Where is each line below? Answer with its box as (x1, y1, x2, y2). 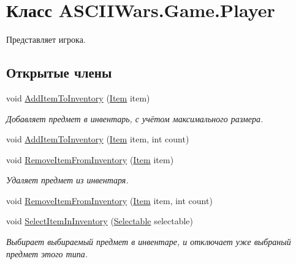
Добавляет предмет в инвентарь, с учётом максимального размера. (6, 112, 264, 125)
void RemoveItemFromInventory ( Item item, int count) (6, 194, 213, 207)
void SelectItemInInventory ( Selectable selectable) (6, 215, 194, 227)
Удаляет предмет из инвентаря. (6, 174, 129, 186)
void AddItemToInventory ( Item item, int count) (6, 133, 189, 145)
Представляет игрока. (6, 33, 86, 46)
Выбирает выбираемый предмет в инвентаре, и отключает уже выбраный (6, 235, 291, 248)
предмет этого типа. (6, 247, 88, 260)
